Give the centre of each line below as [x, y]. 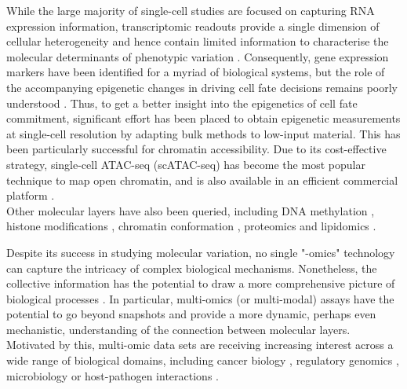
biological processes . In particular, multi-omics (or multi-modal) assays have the [200, 298]
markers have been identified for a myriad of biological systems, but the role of [196, 72]
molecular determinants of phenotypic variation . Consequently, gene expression [198, 56]
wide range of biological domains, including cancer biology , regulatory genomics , [203, 360]
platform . [31, 195]
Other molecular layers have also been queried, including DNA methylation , [191, 210]
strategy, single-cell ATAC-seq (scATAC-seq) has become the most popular [186, 164]
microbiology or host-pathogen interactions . [113, 375]
